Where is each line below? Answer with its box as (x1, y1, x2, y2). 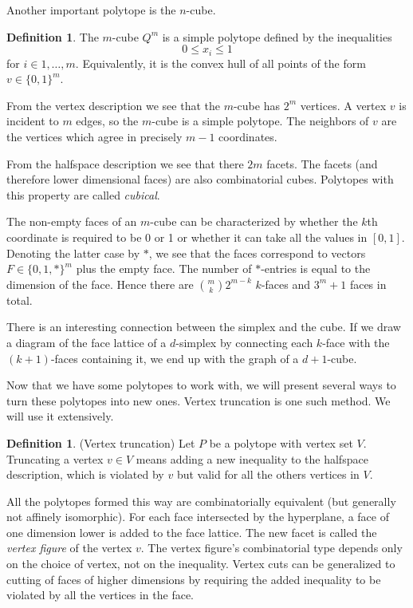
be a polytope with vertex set (209, 434, 353, 451)
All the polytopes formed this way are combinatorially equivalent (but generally (6, 492, 396, 509)
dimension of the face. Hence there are (6, 275, 194, 292)
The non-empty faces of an (6, 213, 137, 230)
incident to (6, 113, 59, 129)
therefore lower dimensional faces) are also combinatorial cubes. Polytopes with (6, 171, 394, 188)
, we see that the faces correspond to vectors (148, 244, 366, 261)
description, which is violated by (6, 466, 164, 483)
